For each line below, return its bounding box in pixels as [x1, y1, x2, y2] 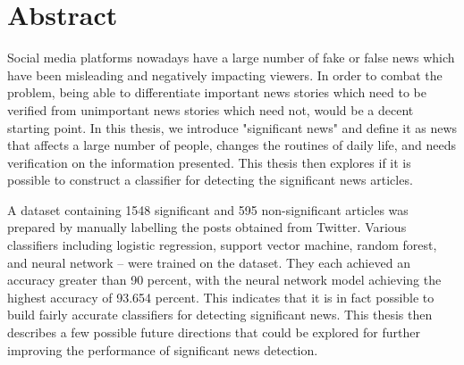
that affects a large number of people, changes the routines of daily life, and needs [7, 136, 457, 154]
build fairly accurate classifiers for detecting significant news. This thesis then [7, 305, 433, 324]
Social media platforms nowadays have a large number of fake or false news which [7, 48, 455, 67]
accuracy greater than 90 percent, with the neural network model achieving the [7, 270, 442, 289]
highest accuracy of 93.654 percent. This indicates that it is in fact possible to [7, 287, 434, 306]
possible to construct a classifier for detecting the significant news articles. [7, 170, 413, 189]
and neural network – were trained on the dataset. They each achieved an [7, 253, 410, 271]
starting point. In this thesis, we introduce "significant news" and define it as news [7, 118, 458, 137]
